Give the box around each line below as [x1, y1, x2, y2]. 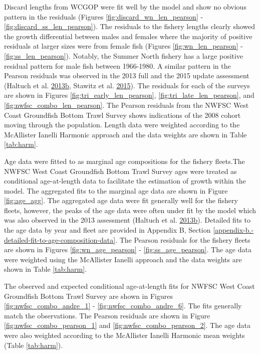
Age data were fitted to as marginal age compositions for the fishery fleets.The [4, 155, 245, 166]
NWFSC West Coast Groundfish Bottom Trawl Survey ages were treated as [4, 165, 237, 176]
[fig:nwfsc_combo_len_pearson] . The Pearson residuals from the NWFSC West [4, 99, 249, 110]
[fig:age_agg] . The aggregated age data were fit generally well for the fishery [4, 195, 238, 206]
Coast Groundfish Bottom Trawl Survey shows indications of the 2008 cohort [4, 109, 241, 120]
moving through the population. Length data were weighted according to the [4, 119, 240, 130]
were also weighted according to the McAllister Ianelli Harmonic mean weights [4, 330, 245, 340]
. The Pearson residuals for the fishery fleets [115, 234, 250, 245]
